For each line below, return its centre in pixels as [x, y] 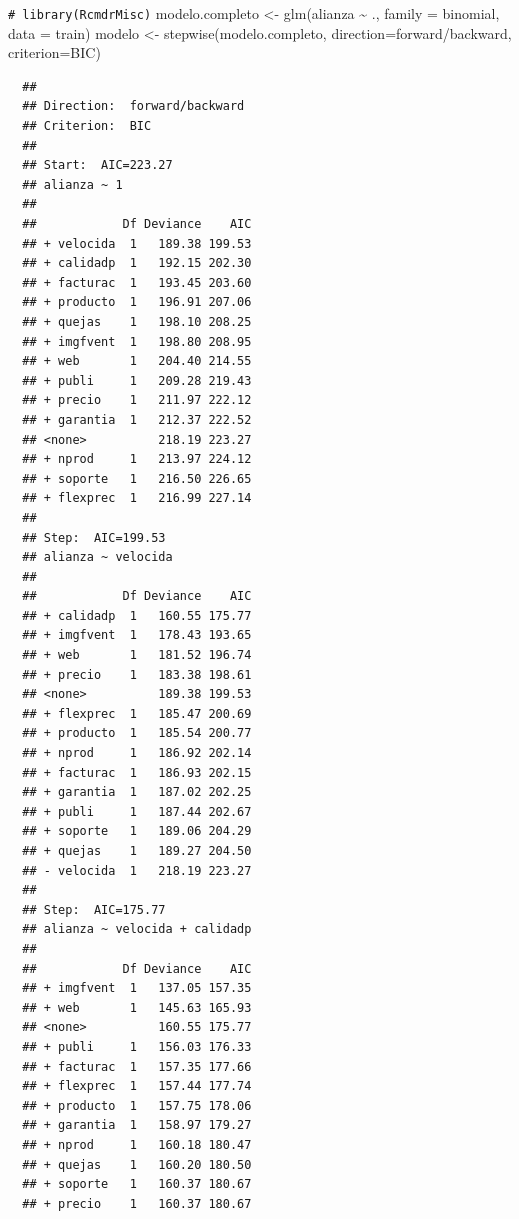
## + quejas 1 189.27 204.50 [137, 851]
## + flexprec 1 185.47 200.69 [137, 713]
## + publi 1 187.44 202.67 [137, 811]
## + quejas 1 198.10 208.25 [137, 321]
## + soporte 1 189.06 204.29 [137, 831]
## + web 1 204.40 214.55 [137, 361]
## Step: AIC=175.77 [94, 909]
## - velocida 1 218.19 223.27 [137, 870]
